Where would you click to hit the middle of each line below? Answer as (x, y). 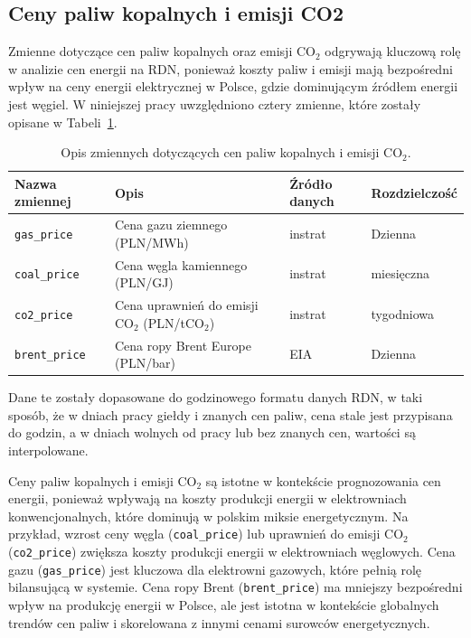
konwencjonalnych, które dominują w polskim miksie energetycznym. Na (208, 516)
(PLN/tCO (174, 322)
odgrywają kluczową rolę (393, 51)
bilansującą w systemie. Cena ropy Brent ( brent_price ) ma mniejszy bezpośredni (235, 587)
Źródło (311, 183)
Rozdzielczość (414, 192)
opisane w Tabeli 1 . (63, 122)
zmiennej (43, 201)
